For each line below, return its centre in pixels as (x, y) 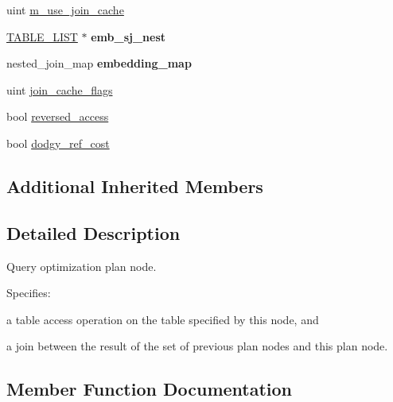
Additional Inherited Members (135, 186)
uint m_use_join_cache (65, 10)
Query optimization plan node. (82, 266)
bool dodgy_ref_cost (58, 143)
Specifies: (29, 293)
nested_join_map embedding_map (99, 63)
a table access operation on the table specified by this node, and (163, 319)
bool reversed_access (58, 116)
